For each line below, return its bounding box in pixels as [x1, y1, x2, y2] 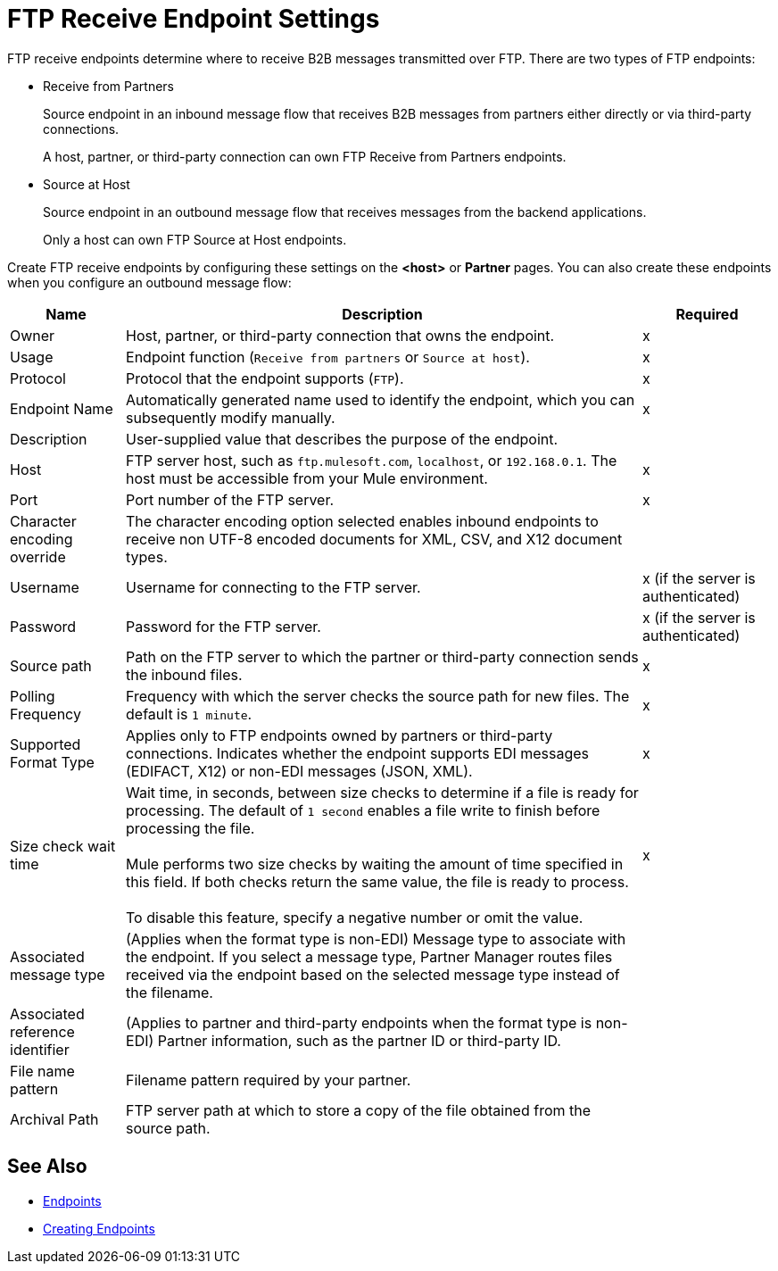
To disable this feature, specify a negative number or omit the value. [126, 908, 583, 926]
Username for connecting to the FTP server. [126, 577, 421, 596]
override [10, 547, 66, 566]
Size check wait [10, 836, 116, 855]
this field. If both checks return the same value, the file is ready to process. [126, 872, 629, 891]
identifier [10, 1040, 70, 1059]
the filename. [126, 983, 213, 1001]
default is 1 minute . [126, 704, 252, 723]
